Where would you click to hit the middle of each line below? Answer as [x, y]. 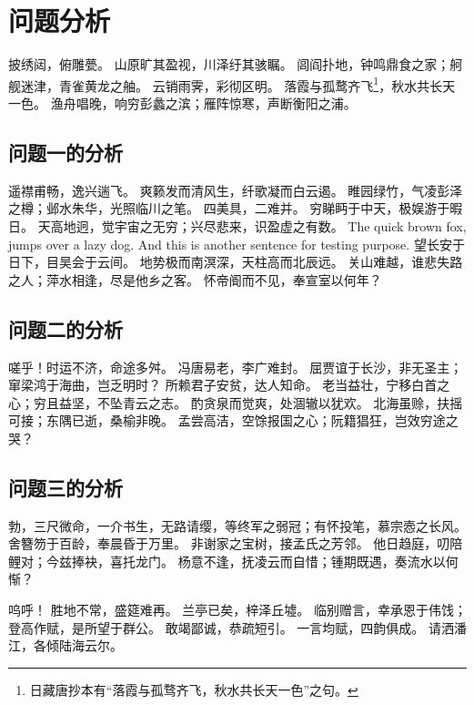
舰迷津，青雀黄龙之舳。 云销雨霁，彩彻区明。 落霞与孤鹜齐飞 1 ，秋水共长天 [232, 84]
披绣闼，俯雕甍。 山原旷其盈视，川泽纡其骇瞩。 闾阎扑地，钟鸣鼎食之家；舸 [236, 64]
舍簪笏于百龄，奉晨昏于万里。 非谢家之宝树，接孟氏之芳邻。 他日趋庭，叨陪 [236, 543]
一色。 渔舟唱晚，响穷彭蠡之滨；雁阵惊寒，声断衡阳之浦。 [182, 102]
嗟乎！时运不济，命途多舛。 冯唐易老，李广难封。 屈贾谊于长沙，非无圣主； [236, 367]
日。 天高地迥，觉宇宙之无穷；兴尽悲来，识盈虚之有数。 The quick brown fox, [237, 225]
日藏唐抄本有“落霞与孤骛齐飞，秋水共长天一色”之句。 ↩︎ [194, 689]
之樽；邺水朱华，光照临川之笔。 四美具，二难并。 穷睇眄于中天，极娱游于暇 [236, 208]
